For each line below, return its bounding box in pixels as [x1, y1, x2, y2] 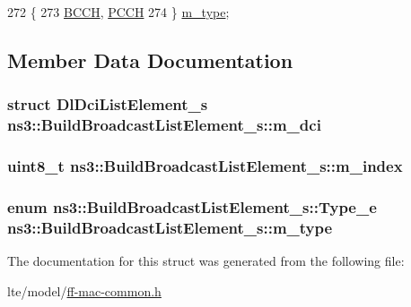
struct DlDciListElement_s [7, 93, 208, 115]
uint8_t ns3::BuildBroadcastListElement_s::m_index [7, 155, 403, 177]
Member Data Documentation [7, 46, 293, 73]
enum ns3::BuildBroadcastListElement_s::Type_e [7, 195, 377, 217]
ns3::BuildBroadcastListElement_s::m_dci [7, 114, 321, 136]
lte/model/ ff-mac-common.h [7, 281, 162, 300]
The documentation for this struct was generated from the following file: [7, 252, 405, 270]
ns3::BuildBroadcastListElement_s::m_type [7, 216, 333, 238]
